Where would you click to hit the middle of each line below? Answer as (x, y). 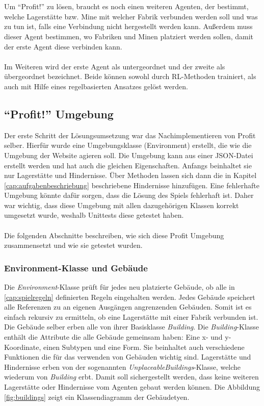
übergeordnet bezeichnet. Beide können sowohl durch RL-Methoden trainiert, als (130, 76)
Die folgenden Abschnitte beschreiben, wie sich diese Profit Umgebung (114, 235)
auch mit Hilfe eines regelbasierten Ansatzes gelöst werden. (96, 86)
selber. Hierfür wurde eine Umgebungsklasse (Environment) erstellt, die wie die (128, 145)
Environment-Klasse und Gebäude (76, 268)
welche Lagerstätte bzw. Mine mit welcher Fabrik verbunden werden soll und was (131, 16)
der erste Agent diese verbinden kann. (63, 46)
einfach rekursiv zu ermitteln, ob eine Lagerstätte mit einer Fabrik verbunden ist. (131, 316)
